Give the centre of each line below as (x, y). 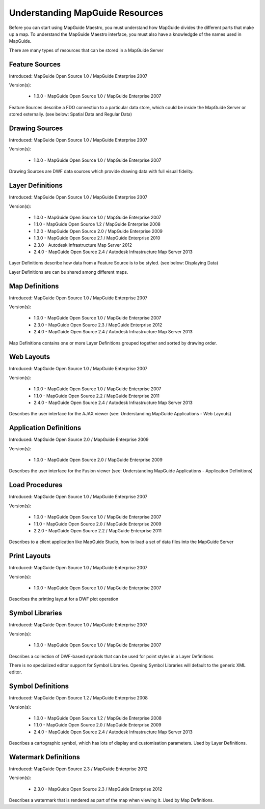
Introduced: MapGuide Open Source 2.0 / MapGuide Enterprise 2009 (79, 439)
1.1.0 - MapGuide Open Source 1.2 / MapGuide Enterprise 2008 (97, 224)
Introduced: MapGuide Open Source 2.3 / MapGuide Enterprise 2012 (78, 769)
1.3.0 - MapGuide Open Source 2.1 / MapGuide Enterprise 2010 (97, 238)
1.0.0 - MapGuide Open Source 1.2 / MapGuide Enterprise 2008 (98, 718)
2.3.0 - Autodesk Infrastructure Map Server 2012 (83, 245)
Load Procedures (36, 485)
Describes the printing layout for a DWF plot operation (64, 599)
